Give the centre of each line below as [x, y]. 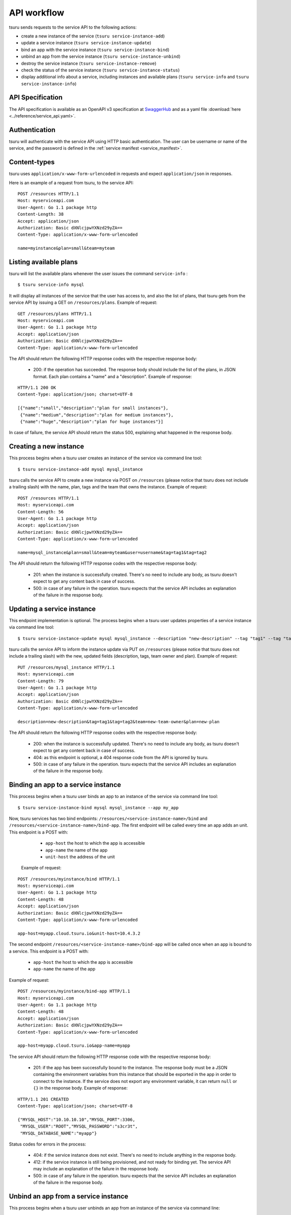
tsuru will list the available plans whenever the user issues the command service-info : [98, 273]
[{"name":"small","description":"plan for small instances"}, [93, 408]
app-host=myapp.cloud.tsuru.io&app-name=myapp [74, 1046]
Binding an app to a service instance [65, 785]
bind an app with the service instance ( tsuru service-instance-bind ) [95, 50]
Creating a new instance [47, 446]
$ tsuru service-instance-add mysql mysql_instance [80, 469]
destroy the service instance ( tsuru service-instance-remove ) [89, 63]
